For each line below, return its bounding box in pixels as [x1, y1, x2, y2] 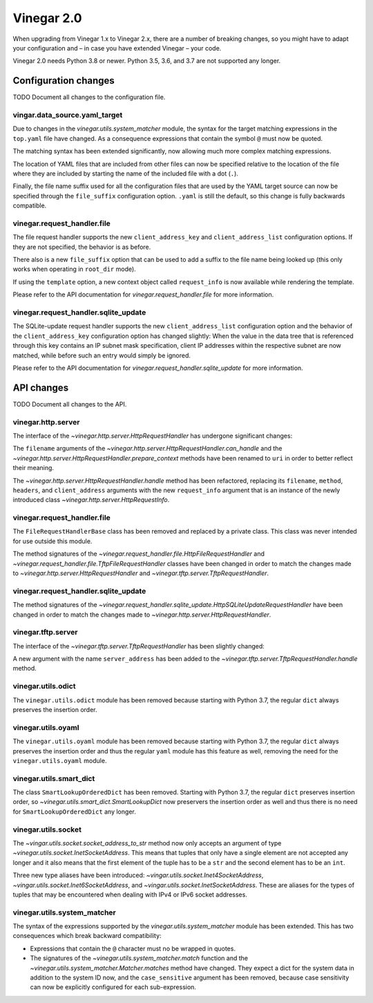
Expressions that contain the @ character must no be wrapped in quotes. [30, 944, 236, 953]
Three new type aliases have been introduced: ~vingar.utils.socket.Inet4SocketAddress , [12, 871, 264, 879]
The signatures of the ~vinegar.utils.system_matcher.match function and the [30, 954, 249, 962]
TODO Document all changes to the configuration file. [12, 93, 166, 102]
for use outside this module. [12, 536, 93, 545]
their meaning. [12, 464, 55, 472]
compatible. [12, 201, 47, 210]
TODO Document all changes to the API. [12, 400, 127, 408]
